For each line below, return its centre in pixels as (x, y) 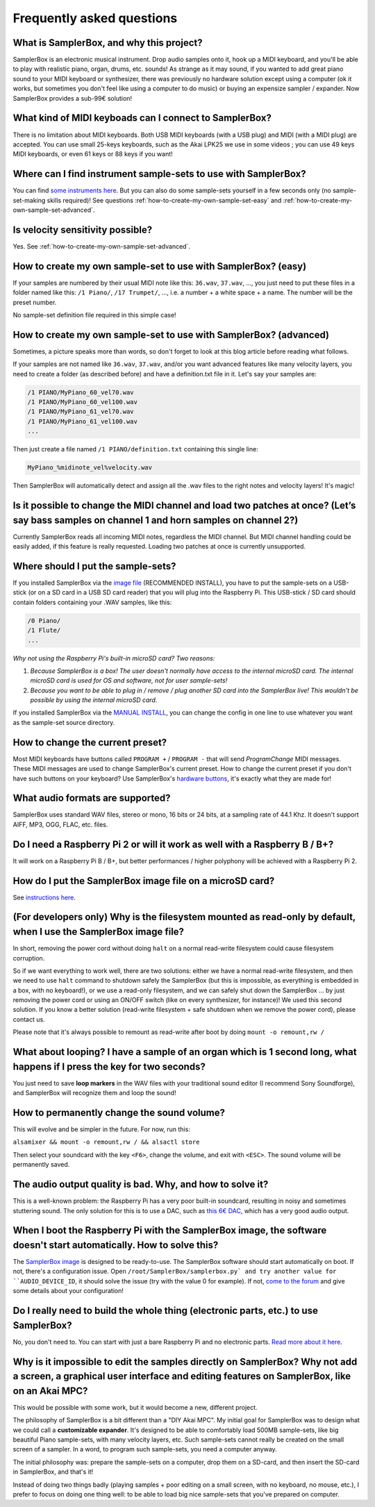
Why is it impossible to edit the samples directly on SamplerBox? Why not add (185, 1362)
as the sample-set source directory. (64, 722)
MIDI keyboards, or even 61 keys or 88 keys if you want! (93, 154)
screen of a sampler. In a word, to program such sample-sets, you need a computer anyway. (145, 1449)
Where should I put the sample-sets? (94, 566)
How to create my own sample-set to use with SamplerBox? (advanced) (171, 334)
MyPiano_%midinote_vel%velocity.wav (90, 468)
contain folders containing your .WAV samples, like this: (92, 602)
